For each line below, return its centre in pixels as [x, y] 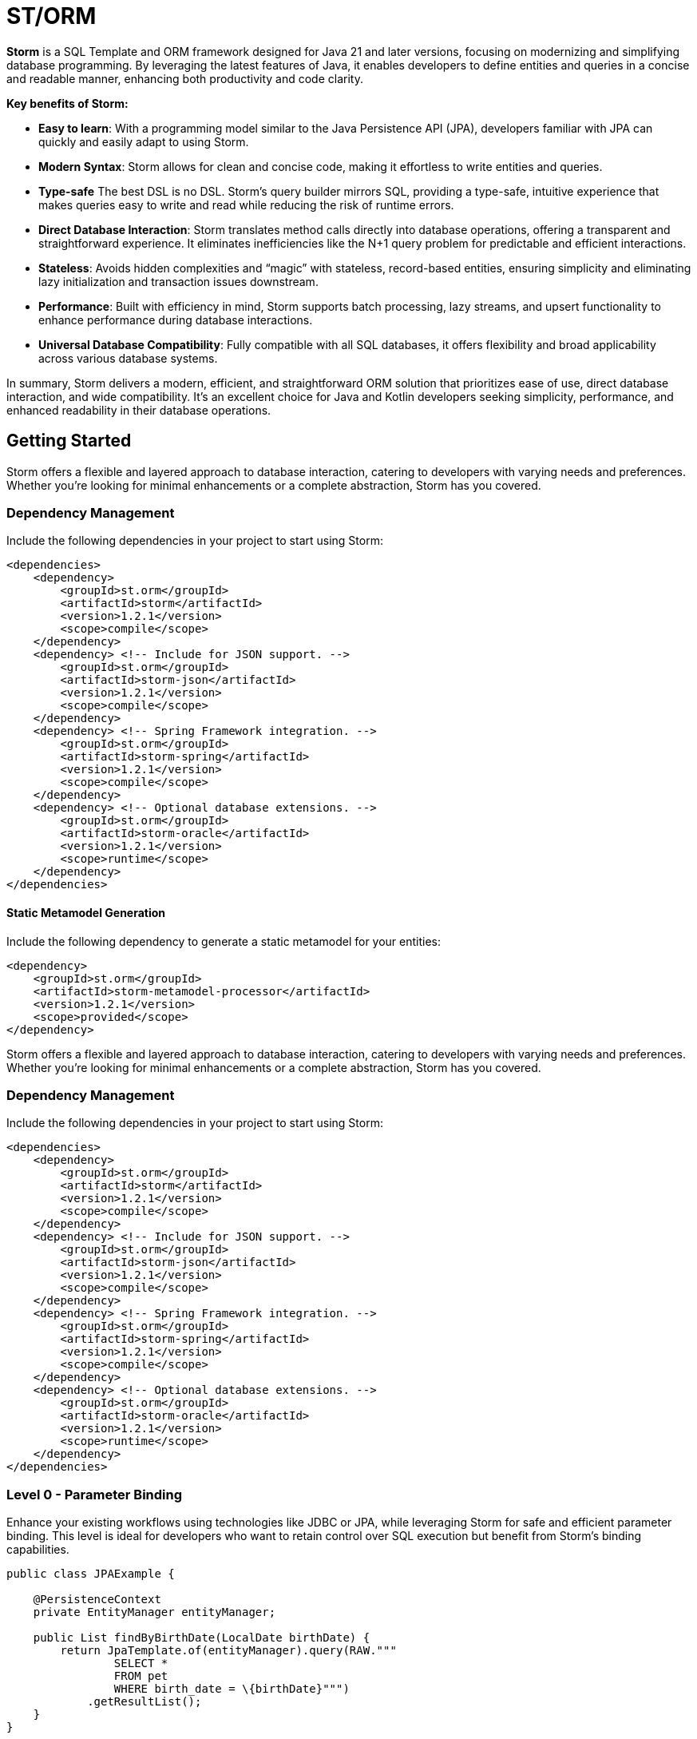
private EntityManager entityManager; [154, 1612]
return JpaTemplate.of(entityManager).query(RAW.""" [228, 1651]
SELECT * [141, 1664]
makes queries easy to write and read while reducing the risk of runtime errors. [246, 204]
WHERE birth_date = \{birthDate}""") [232, 1689]
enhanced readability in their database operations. [139, 410]
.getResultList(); [145, 1702]
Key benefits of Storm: [67, 103]
